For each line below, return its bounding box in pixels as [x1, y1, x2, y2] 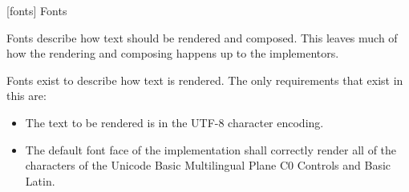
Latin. [25, 172, 55, 189]
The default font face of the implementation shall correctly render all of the [25, 141, 397, 158]
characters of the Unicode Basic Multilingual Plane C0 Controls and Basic [25, 157, 391, 174]
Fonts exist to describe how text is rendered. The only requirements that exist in [6, 71, 403, 88]
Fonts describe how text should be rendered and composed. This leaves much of [6, 29, 398, 46]
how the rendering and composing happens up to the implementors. [6, 45, 339, 62]
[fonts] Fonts [6, 2, 67, 18]
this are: [6, 87, 47, 104]
